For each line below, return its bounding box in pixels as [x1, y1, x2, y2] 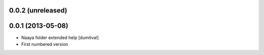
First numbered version [21, 41, 68, 47]
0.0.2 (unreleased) [9, 6, 67, 14]
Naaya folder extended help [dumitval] [21, 34, 99, 41]
